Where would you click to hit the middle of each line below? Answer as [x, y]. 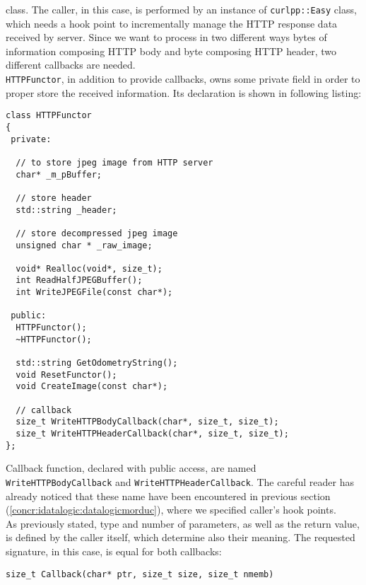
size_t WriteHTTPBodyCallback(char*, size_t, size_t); [147, 422]
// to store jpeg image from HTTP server [114, 162]
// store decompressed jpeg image [97, 233]
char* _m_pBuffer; [59, 174]
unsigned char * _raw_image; [84, 245]
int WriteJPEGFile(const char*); [94, 292]
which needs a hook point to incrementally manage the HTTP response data [172, 23]
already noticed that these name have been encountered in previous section [168, 496]
